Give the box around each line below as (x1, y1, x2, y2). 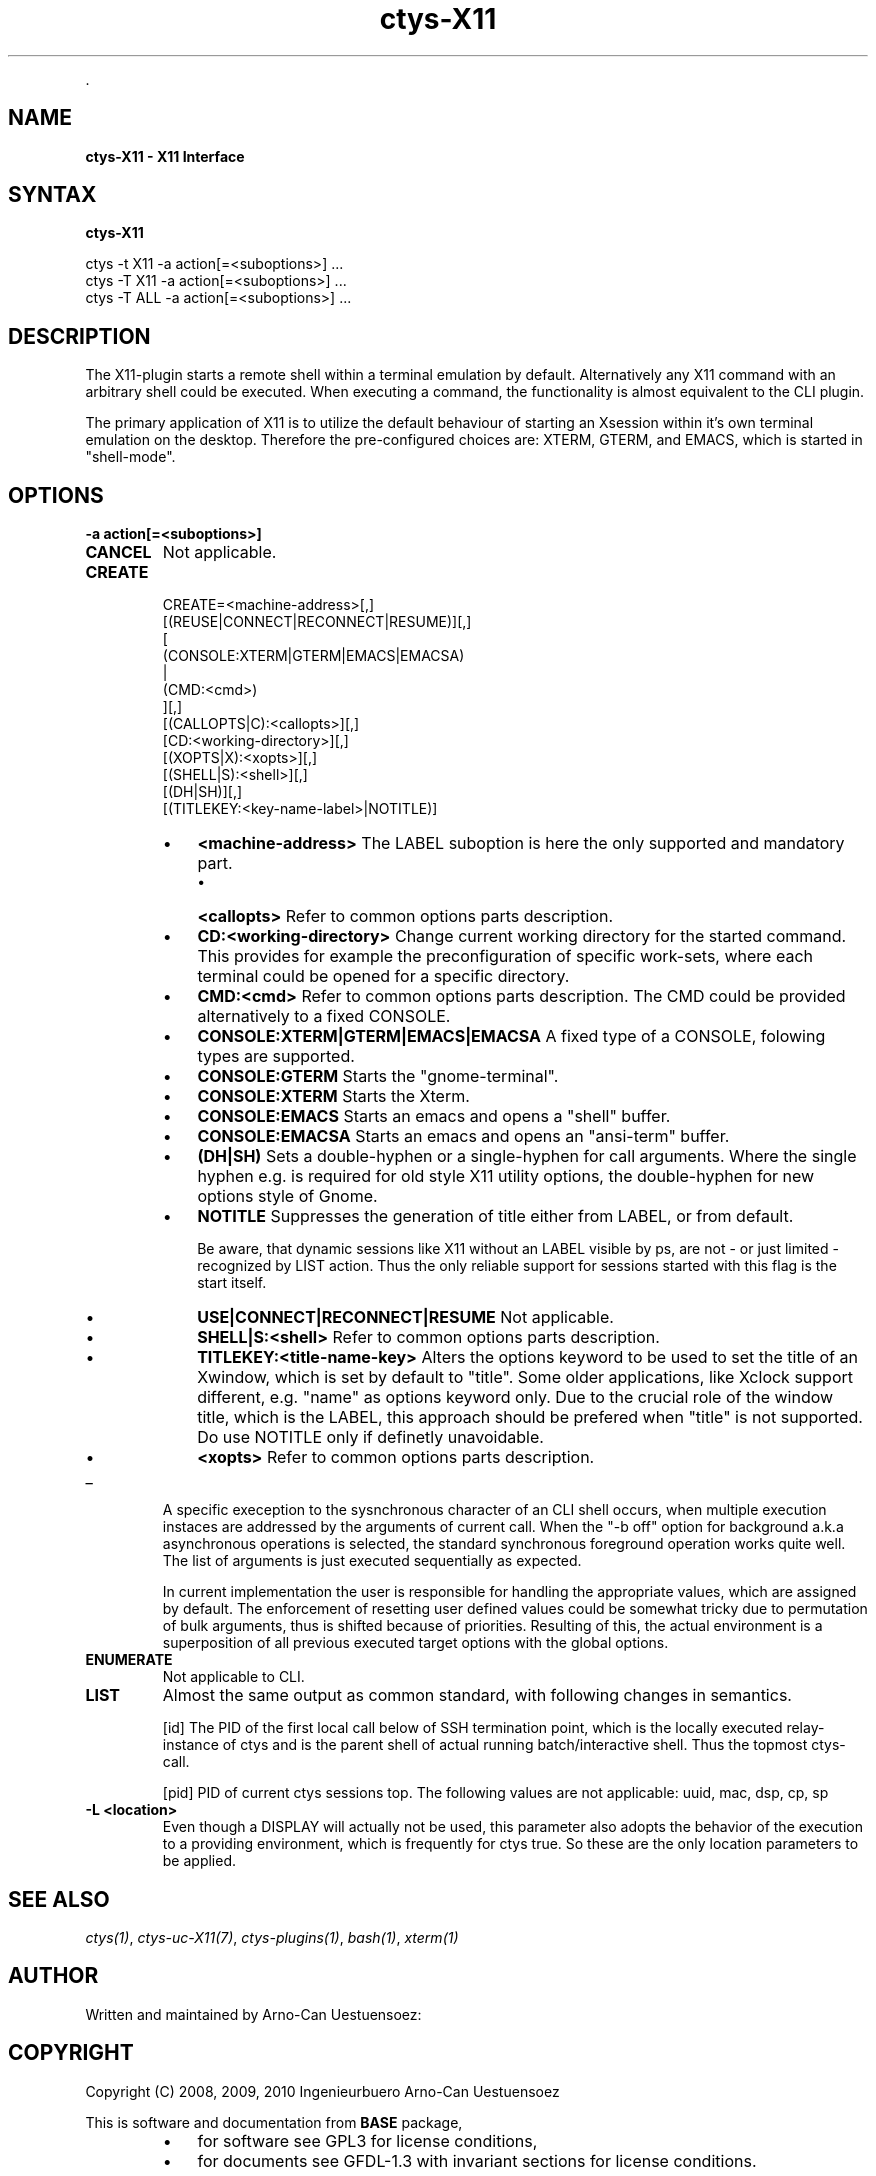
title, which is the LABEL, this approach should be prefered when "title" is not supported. (197, 1407, 863, 1428)
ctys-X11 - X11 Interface (85, 147, 245, 165)
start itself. (197, 1274, 267, 1292)
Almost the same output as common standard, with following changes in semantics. (162, 1685, 792, 1706)
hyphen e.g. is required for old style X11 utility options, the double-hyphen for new (197, 1166, 815, 1187)
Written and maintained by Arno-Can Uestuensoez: (85, 2005, 422, 2023)
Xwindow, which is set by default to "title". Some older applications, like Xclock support (197, 1367, 853, 1388)
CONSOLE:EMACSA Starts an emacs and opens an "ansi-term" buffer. (197, 1126, 730, 1147)
